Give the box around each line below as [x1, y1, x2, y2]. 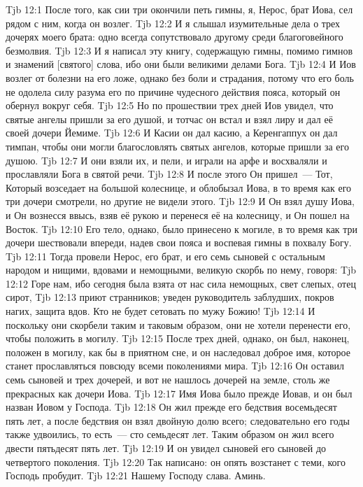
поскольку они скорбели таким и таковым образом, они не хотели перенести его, [6, 317, 351, 332]
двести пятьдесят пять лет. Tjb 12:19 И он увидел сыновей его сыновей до [6, 441, 327, 455]
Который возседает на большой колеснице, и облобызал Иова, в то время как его [6, 180, 352, 195]
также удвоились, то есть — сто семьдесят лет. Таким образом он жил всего [6, 427, 334, 442]
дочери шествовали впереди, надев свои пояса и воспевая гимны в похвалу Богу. [6, 235, 352, 250]
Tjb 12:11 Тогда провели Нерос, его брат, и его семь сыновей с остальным [6, 248, 325, 263]
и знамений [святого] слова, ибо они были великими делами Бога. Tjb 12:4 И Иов [6, 57, 356, 71]
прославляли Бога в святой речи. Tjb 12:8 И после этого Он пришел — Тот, [6, 167, 333, 181]
